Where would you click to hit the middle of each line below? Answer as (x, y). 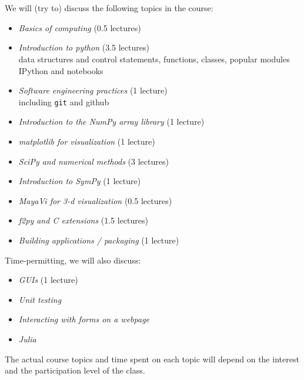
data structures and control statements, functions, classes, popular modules (154, 59)
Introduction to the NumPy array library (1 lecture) (111, 121)
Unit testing (40, 299)
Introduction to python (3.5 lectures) (84, 47)
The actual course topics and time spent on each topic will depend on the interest (152, 359)
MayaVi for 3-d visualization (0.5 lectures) (95, 200)
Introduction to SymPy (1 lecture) (80, 181)
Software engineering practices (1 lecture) (93, 90)
